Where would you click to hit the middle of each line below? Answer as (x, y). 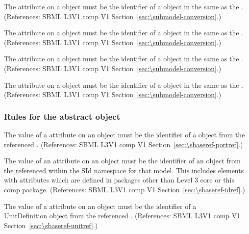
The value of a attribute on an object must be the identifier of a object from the (124, 134)
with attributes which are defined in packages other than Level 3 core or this (119, 180)
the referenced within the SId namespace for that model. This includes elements (124, 170)
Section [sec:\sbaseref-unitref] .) (51, 225)
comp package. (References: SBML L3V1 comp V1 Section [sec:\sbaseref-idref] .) (124, 189)
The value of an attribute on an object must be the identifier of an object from (122, 161)
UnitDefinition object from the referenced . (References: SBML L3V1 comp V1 (122, 216)
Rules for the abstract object (62, 116)
